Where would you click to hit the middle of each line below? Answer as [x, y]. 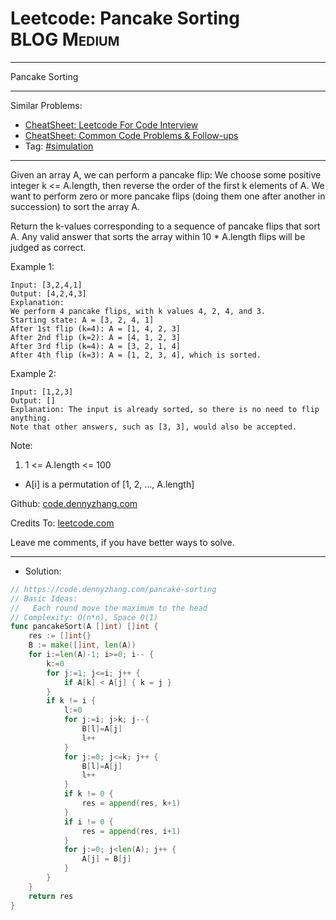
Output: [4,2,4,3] [48, 293]
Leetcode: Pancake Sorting [125, 18]
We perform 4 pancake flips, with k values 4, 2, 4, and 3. [138, 311]
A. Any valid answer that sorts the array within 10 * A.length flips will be [158, 236]
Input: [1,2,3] [42, 392]
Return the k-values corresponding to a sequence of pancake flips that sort [165, 226]
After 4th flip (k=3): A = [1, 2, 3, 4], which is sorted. [136, 355]
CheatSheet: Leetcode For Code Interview [111, 124]
